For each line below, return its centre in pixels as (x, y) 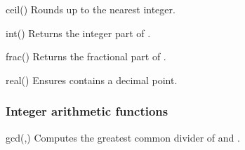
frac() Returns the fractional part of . (86, 56)
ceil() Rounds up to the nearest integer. (91, 9)
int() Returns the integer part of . (78, 33)
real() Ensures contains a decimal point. (92, 80)
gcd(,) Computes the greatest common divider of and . (123, 137)
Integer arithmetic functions (87, 111)
